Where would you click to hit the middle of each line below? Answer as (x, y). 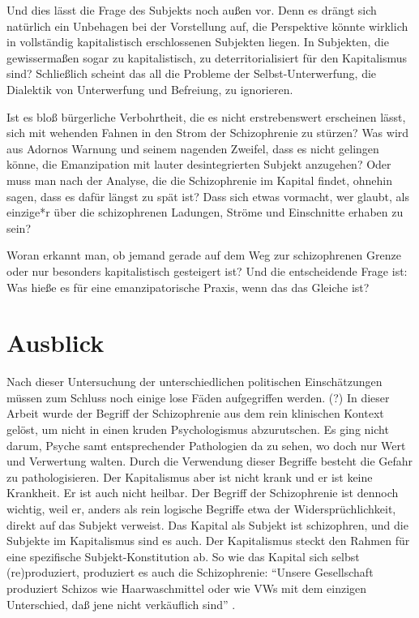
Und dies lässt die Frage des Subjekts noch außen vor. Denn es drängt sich (192, 10)
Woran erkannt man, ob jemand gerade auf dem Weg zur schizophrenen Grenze (204, 255)
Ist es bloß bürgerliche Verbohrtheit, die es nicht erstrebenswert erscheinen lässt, (206, 116)
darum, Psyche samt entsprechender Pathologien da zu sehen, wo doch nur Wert (206, 445)
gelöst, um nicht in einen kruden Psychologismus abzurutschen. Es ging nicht (198, 429)
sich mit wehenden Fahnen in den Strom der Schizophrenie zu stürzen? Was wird (208, 133)
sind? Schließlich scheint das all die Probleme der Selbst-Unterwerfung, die (192, 73)
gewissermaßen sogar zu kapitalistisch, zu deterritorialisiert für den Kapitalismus (207, 57)
